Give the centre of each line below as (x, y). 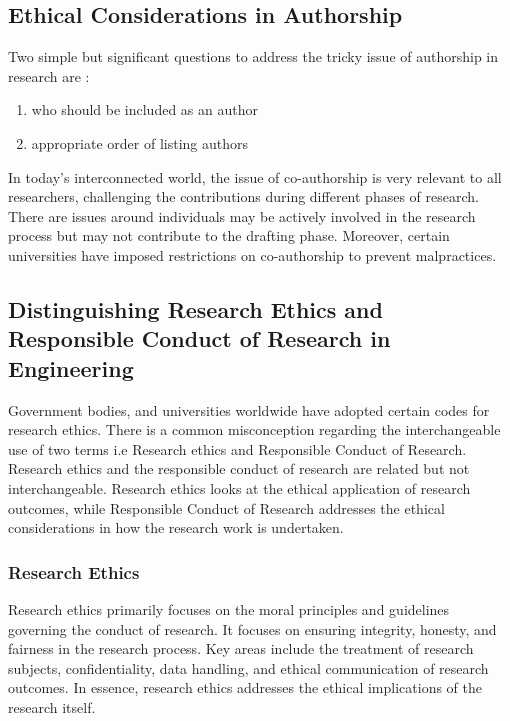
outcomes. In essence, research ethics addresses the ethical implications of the (245, 687)
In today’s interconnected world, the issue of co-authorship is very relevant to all (255, 176)
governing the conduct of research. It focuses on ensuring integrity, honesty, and (252, 628)
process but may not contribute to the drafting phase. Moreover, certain (229, 235)
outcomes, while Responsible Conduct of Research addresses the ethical (226, 507)
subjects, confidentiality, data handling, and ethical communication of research (248, 667)
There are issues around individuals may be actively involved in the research (242, 215)
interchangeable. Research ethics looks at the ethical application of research (239, 487)
